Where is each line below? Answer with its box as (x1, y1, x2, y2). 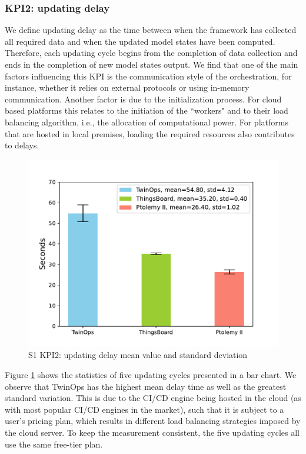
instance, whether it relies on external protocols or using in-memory (5, 81, 250, 94)
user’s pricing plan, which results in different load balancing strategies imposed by (5, 415, 301, 427)
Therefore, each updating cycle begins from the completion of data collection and (5, 47, 298, 59)
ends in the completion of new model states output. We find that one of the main (5, 58, 298, 70)
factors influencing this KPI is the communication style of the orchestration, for (5, 69, 292, 82)
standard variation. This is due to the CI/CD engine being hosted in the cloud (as (5, 392, 301, 404)
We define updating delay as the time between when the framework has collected (5, 24, 297, 36)
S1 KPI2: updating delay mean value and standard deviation (28, 349, 248, 361)
